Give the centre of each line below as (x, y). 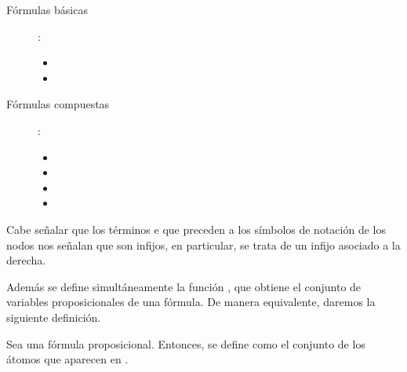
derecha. (26, 260)
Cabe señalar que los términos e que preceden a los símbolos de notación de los (196, 229)
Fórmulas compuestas (58, 104)
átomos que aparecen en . (67, 359)
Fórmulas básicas (47, 9)
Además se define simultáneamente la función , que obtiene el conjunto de (184, 286)
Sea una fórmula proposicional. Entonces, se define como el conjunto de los (186, 343)
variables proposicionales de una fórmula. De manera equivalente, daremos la (191, 302)
